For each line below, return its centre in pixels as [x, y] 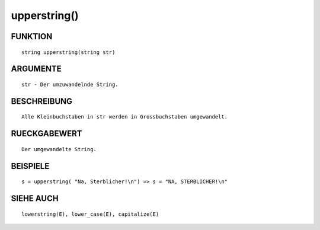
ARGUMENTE [36, 69]
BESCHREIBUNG [42, 101]
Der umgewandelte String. [59, 149]
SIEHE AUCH [35, 198]
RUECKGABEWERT [47, 134]
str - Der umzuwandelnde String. [70, 84]
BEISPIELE [30, 166]
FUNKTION [32, 36]
